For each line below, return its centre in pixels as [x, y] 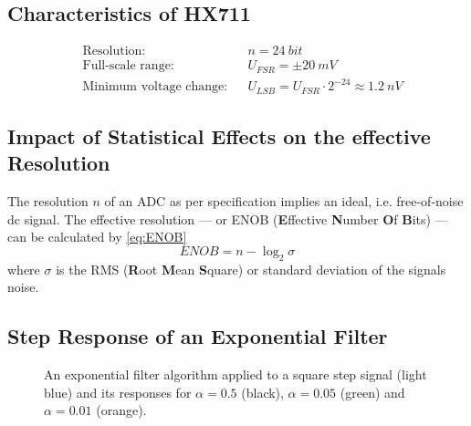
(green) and [372, 392]
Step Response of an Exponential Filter [198, 336]
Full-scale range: [128, 66]
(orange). [121, 410]
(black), [262, 392]
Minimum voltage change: [155, 87]
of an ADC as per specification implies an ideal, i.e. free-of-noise [284, 201]
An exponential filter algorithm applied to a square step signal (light [235, 374]
